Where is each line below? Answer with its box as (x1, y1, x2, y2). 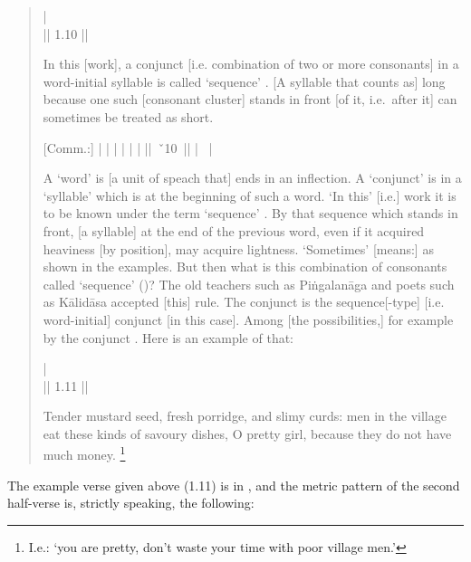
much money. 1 (43, 443, 126, 464)
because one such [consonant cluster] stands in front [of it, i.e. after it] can (43, 90, 457, 109)
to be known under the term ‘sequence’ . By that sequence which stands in (43, 204, 458, 223)
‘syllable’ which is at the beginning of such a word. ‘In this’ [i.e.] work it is (43, 186, 457, 205)
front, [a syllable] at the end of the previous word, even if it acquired (43, 221, 425, 240)
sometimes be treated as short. (43, 107, 214, 126)
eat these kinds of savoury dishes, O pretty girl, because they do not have (43, 424, 452, 443)
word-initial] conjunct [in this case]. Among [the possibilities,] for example (43, 310, 454, 329)
